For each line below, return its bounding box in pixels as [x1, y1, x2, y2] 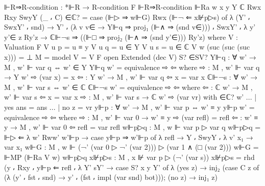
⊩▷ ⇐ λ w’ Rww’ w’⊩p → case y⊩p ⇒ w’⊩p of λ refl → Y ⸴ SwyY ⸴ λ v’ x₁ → [4, 131, 253, 142]
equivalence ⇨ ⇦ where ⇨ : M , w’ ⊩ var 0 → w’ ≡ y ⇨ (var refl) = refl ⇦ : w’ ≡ [4, 111, 258, 122]
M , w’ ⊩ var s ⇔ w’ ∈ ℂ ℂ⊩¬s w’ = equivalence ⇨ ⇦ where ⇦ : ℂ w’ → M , [4, 81, 253, 92]
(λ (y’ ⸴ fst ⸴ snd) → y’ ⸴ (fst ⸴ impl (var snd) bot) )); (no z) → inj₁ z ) [4, 172, 218, 182]
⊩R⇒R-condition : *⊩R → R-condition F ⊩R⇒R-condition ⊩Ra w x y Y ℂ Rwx [4, 2, 261, 12]
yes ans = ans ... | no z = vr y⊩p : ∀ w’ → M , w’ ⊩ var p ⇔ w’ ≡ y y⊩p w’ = [4, 101, 255, 112]
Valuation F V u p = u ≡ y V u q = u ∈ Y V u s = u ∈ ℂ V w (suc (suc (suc [4, 41, 250, 52]
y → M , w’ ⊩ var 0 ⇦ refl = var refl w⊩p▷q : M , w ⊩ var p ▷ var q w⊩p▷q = [4, 122, 261, 132]
